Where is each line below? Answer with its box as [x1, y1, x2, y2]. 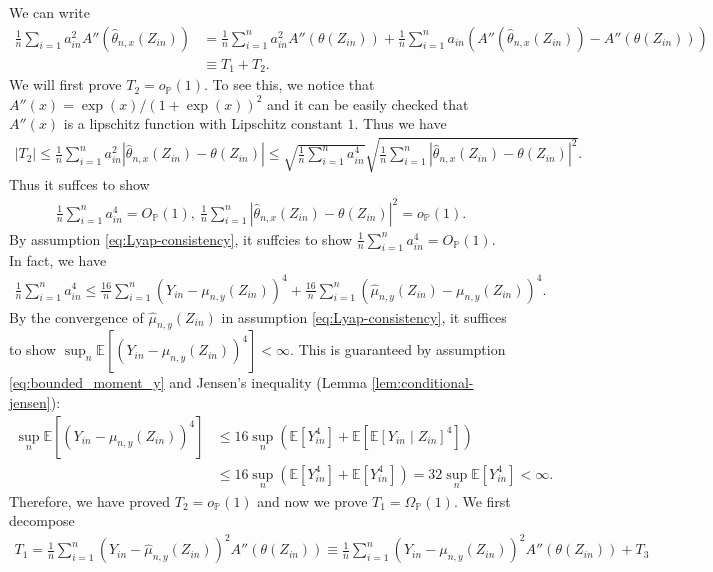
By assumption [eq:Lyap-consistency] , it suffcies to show [9, 228, 353, 249]
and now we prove [257, 490, 368, 511]
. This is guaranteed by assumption [290, 339, 506, 360]
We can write [9, 2, 90, 22]
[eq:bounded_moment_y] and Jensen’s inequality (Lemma [9, 372, 367, 393]
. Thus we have [354, 113, 447, 134]
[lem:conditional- [371, 372, 474, 393]
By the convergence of [9, 306, 144, 327]
